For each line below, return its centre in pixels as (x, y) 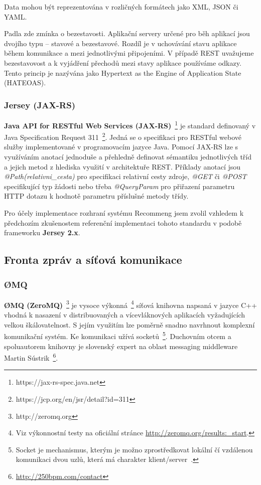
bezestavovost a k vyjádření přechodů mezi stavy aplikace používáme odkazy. (123, 62)
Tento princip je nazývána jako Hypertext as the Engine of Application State (123, 72)
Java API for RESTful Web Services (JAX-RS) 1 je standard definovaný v (130, 124)
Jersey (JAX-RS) (40, 105)
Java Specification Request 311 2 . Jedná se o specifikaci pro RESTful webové (123, 136)
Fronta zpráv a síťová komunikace (93, 260)
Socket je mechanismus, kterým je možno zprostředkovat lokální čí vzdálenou (134, 449)
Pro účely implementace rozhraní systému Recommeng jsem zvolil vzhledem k (124, 213)
